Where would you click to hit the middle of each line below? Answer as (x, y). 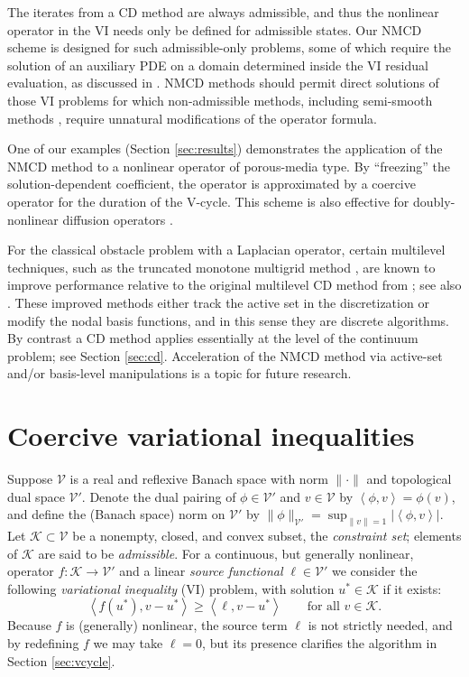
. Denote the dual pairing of (159, 496)
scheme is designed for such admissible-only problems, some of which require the (229, 47)
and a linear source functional (201, 571)
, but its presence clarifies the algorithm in (320, 642)
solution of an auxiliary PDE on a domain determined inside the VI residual (218, 65)
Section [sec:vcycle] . (61, 660)
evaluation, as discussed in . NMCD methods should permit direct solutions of (223, 83)
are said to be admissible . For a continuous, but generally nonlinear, (226, 553)
